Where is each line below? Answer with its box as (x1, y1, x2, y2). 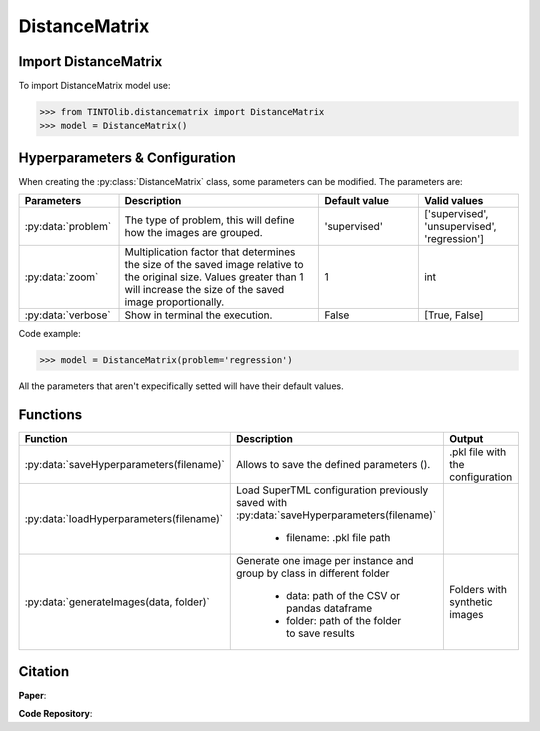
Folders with (449, 583, 508, 597)
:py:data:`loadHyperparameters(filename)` (24, 512, 224, 526)
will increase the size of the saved (124, 283, 285, 297)
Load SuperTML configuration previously (235, 483, 429, 497)
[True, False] (423, 308, 484, 322)
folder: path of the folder (285, 614, 402, 628)
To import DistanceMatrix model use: (18, 80, 171, 92)
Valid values (423, 194, 484, 208)
